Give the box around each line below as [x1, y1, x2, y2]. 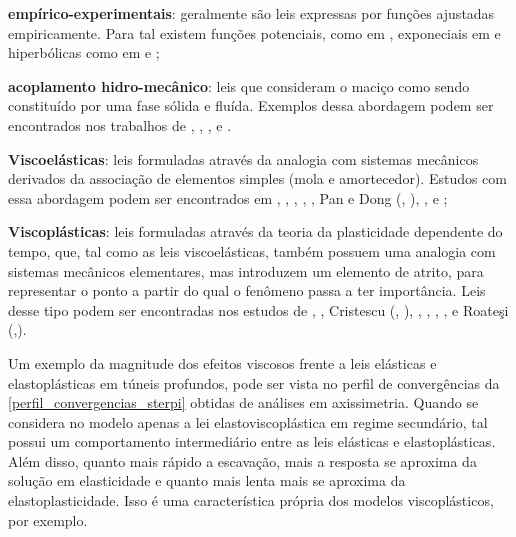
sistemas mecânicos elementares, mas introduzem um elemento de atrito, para [8, 260, 484, 281]
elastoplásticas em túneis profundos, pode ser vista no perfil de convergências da [8, 372, 500, 393]
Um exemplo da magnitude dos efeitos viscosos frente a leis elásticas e [8, 352, 437, 373]
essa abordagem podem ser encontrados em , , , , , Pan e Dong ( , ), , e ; [8, 187, 448, 208]
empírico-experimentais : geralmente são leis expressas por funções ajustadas [8, 3, 495, 23]
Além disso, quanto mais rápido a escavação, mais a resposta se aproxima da [8, 450, 477, 471]
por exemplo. [8, 509, 88, 530]
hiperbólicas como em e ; [8, 42, 160, 63]
